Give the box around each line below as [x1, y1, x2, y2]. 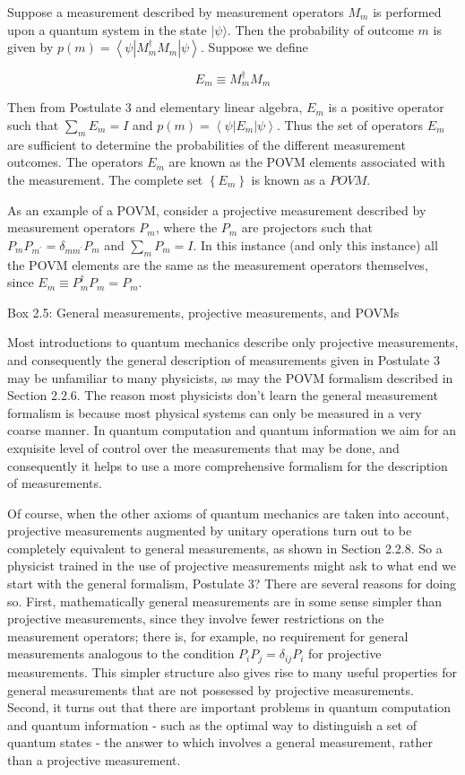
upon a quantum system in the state [7, 20, 207, 39]
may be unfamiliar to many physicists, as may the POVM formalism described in [7, 368, 453, 387]
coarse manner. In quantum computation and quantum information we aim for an [7, 421, 457, 440]
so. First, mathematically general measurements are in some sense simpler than [7, 591, 443, 610]
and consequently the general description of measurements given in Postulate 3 [7, 350, 440, 369]
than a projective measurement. [7, 750, 181, 769]
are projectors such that [241, 218, 373, 237]
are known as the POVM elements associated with [168, 152, 445, 171]
